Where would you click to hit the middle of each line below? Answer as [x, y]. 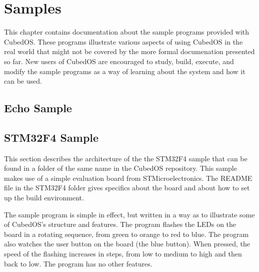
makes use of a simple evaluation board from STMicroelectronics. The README [128, 178]
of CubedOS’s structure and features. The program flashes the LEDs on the [120, 224]
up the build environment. [44, 198]
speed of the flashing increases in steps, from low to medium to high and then [123, 254]
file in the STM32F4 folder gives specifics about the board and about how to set [127, 188]
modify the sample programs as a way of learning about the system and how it [125, 71]
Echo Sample [38, 108]
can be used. [23, 81]
